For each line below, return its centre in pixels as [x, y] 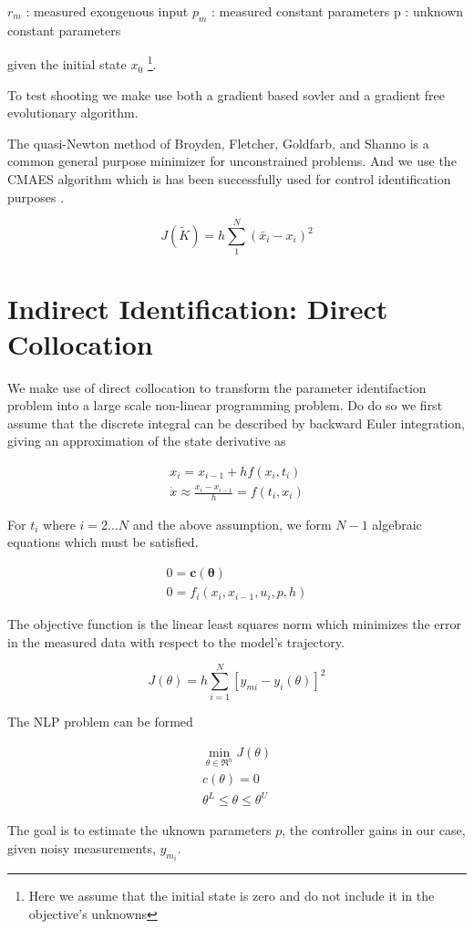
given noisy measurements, [82, 847]
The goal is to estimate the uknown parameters [139, 830]
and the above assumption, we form [232, 524]
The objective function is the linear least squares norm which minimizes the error [234, 624]
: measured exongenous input [107, 11]
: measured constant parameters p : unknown [338, 11]
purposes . [36, 196]
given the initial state [67, 64]
